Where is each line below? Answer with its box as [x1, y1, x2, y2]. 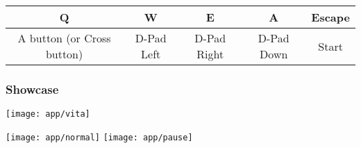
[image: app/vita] [6, 109, 90, 120]
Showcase [6, 80, 59, 97]
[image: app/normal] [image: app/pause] [6, 132, 193, 142]
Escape [311, 9, 350, 25]
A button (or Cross [17, 30, 111, 46]
